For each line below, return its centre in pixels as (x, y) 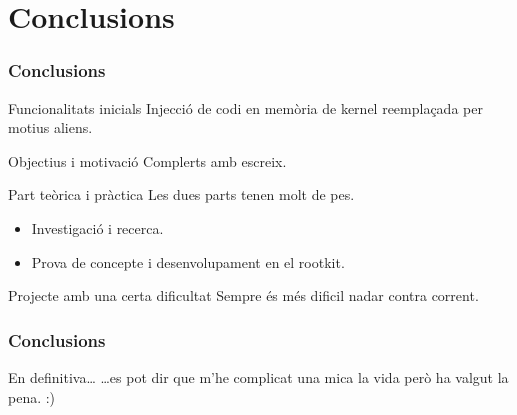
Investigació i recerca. (97, 227)
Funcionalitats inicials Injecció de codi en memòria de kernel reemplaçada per (245, 107)
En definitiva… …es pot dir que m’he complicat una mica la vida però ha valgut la (258, 376)
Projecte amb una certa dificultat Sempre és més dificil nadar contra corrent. (243, 295)
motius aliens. (50, 127)
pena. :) (32, 396)
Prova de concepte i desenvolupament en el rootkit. (188, 261)
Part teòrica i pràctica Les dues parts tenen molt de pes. (181, 194)
